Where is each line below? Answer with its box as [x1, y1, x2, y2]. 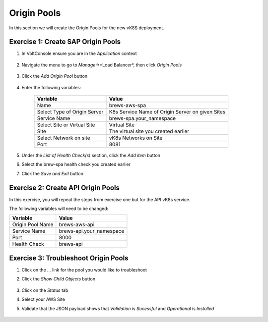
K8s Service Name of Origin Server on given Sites [109, 108, 226, 115]
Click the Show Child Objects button [21, 276, 96, 282]
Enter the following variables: [21, 84, 81, 90]
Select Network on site [37, 134, 90, 141]
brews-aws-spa [109, 102, 146, 109]
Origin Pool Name [12, 221, 54, 228]
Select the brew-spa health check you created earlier [21, 161, 131, 167]
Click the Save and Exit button [21, 170, 84, 176]
